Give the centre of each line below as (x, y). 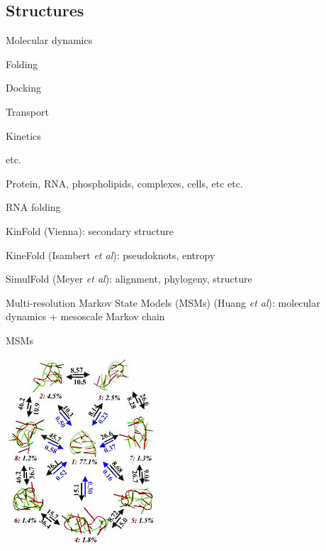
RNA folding (33, 207)
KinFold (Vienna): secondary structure (90, 230)
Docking (23, 88)
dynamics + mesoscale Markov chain (85, 316)
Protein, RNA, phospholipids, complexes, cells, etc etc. (124, 183)
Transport (27, 111)
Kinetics (23, 135)
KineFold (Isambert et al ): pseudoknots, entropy (111, 255)
